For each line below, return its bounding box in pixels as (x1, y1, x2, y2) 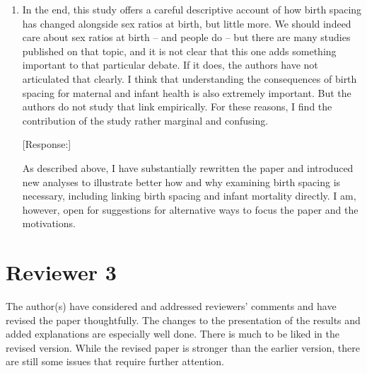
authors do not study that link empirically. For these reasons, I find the (22, 99, 332, 114)
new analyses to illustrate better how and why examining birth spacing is (22, 174, 341, 189)
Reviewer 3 (6, 258, 117, 287)
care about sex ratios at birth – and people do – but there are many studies (22, 30, 351, 45)
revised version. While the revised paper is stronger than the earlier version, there (6, 340, 360, 355)
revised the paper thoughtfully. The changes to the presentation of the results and (6, 312, 361, 327)
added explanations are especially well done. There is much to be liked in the (6, 326, 340, 341)
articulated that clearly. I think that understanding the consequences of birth (22, 71, 357, 86)
